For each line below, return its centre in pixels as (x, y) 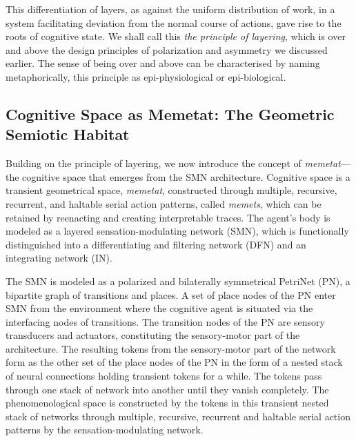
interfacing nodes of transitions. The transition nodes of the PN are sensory (165, 321)
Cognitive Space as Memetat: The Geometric (170, 114)
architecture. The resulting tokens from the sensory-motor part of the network (171, 348)
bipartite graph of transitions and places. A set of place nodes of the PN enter (171, 294)
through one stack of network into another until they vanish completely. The (167, 389)
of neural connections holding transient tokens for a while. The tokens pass (164, 376)
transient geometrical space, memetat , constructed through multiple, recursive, (171, 190)
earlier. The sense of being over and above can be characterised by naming (163, 63)
